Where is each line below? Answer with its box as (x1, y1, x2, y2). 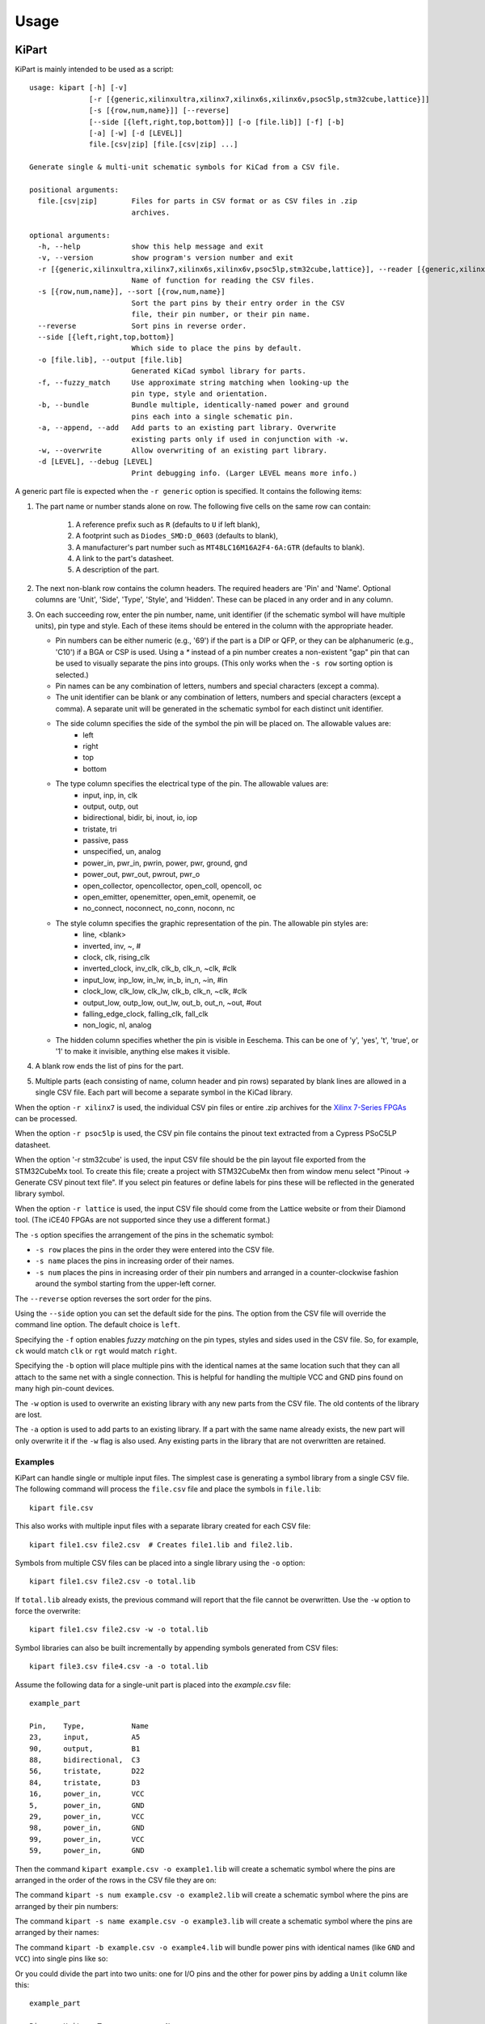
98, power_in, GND (29, 1823, 145, 1833)
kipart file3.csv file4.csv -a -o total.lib (29, 1662, 209, 1671)
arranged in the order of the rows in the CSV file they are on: (15, 1875, 217, 1885)
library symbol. (15, 1188, 65, 1198)
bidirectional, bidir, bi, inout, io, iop (82, 813, 198, 823)
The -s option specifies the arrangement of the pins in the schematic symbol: (15, 1230, 274, 1239)
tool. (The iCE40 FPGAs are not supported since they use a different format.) (15, 1215, 271, 1225)
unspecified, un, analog (82, 847, 162, 857)
